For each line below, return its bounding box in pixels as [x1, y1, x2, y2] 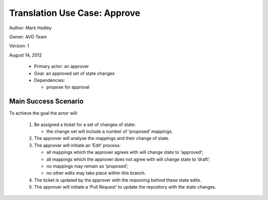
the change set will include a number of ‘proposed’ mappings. [46, 128, 173, 134]
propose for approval [46, 84, 90, 90]
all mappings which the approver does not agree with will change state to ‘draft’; [46, 156, 210, 162]
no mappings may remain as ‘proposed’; [46, 163, 129, 169]
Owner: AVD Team [9, 34, 47, 40]
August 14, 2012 [9, 52, 42, 58]
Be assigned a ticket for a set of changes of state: [34, 122, 136, 128]
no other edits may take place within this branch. [46, 170, 146, 176]
